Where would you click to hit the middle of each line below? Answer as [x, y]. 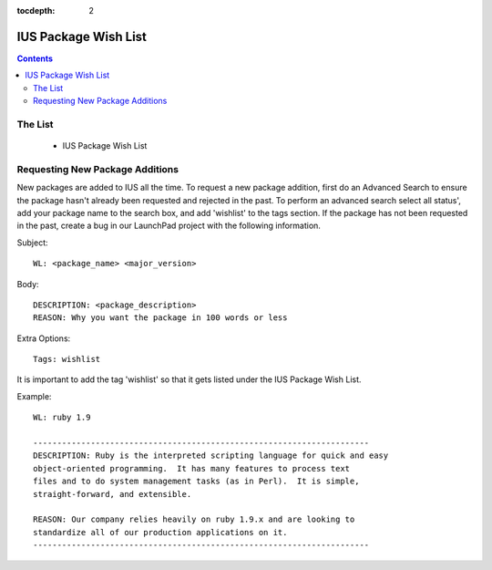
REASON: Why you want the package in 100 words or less [160, 318]
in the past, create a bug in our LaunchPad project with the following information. [169, 226]
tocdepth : [36, 10]
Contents [35, 58]
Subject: [32, 243]
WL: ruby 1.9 [62, 418]
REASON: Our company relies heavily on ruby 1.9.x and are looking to [194, 519]
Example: [34, 396]
